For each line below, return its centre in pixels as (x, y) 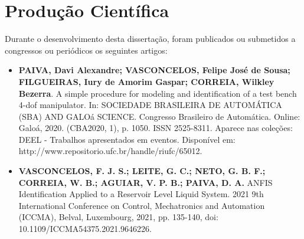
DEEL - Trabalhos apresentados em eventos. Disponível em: (127, 139)
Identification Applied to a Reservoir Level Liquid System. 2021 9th (141, 194)
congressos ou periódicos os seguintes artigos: (86, 50)
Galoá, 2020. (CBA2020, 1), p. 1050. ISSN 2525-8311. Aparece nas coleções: (156, 128)
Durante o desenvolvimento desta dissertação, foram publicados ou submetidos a (150, 39)
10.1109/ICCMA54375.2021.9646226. (85, 229)
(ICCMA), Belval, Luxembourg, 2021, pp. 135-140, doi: (118, 217)
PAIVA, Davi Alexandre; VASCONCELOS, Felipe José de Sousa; (154, 70)
